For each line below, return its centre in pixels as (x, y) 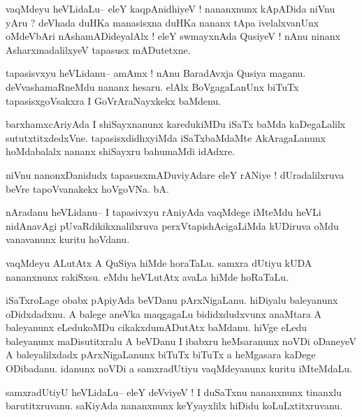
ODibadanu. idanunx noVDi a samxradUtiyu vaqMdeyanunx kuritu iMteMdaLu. (179, 368)
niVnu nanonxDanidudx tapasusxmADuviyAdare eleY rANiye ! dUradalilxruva (175, 174)
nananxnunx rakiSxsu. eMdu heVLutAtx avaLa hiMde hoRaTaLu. (147, 276)
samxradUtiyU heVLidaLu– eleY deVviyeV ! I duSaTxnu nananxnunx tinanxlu (174, 392)
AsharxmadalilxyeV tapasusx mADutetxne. (98, 49)
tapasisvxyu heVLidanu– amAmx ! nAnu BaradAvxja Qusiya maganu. (156, 73)
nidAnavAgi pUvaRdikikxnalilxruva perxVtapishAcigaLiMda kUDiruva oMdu (172, 225)
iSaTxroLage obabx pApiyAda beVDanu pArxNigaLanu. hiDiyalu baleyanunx (172, 300)
